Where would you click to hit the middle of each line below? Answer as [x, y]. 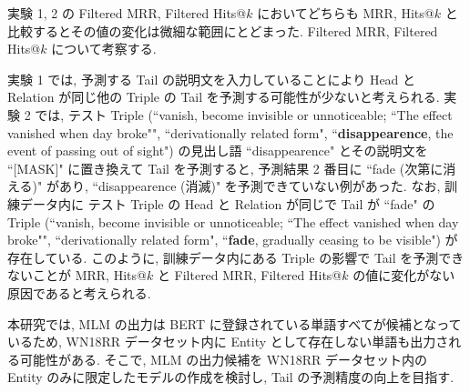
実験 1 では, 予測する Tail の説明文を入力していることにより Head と [212, 79]
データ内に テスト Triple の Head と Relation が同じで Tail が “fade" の [227, 203]
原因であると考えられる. [79, 292]
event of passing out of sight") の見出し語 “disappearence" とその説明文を [218, 151]
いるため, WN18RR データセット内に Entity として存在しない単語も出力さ [228, 342]
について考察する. [104, 49]
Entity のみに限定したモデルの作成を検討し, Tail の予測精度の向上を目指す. [231, 377]
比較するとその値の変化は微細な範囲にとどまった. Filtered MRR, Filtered [223, 30]
